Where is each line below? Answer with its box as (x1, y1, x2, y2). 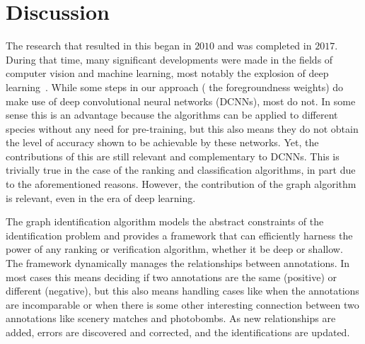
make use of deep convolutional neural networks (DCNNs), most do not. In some (6, 93, 356, 108)
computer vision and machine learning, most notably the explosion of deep (6, 66, 329, 81)
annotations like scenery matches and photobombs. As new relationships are (6, 311, 336, 326)
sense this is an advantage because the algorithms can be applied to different (6, 107, 338, 122)
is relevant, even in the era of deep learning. (6, 190, 196, 205)
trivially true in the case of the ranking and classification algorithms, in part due (6, 162, 356, 177)
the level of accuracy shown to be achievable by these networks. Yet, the (6, 135, 319, 150)
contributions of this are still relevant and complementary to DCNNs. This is (6, 148, 340, 163)
